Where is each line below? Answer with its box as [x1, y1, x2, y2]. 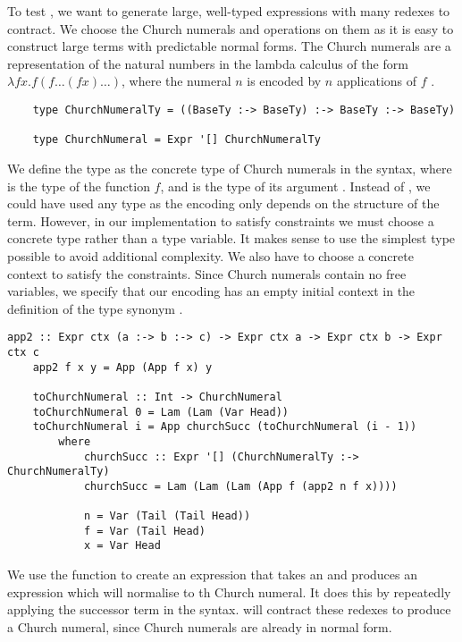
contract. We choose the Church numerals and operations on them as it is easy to [7, 19, 454, 38]
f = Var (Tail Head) [83, 524, 206, 537]
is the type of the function [7, 176, 150, 195]
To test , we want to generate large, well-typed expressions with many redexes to [7, 2, 450, 20]
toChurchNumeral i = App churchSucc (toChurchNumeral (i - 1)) [32, 420, 417, 434]
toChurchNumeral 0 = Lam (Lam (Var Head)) [32, 405, 289, 418]
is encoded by [247, 72, 322, 90]
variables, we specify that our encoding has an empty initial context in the [7, 282, 416, 300]
